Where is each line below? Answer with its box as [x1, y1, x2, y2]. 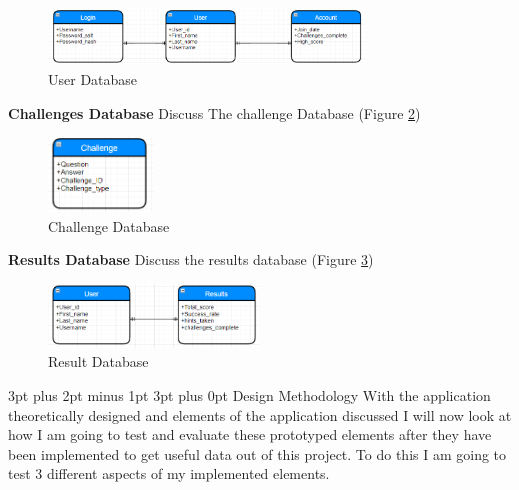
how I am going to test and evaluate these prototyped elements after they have [8, 424, 492, 445]
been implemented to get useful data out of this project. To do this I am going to [8, 443, 507, 464]
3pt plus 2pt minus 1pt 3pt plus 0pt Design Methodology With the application [8, 385, 491, 406]
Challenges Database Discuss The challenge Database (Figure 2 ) [8, 102, 421, 123]
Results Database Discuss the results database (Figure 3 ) [8, 249, 374, 270]
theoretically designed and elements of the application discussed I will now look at [8, 404, 512, 425]
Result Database [48, 351, 149, 372]
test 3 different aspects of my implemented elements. [8, 463, 330, 484]
